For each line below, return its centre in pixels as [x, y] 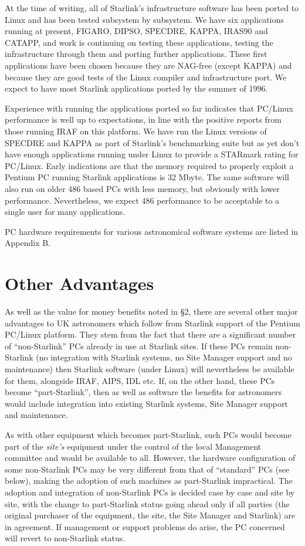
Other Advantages [79, 283]
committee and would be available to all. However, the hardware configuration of [150, 458]
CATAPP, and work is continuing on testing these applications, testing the [139, 42]
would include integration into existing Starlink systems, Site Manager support [146, 403]
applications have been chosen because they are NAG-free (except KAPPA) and [148, 65]
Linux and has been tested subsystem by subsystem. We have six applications [144, 19]
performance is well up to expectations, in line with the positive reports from [143, 119]
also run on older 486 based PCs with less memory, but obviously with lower [142, 188]
